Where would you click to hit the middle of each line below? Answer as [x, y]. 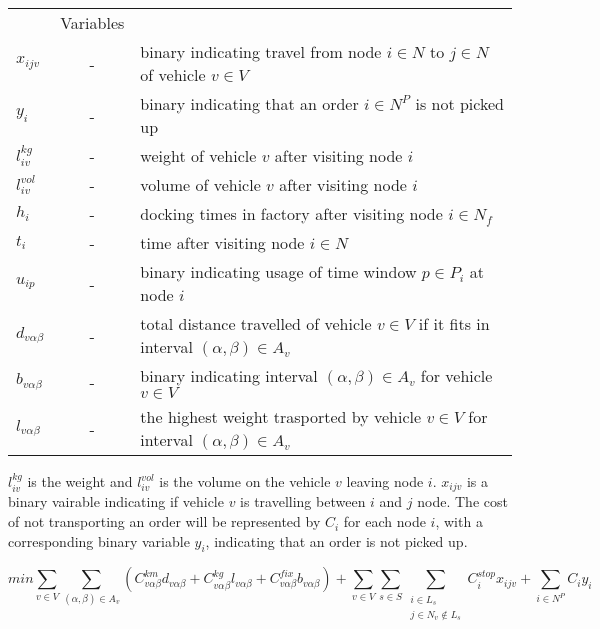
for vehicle [456, 375]
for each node [384, 521]
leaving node [385, 481]
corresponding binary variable [99, 540]
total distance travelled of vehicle [256, 323]
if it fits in [454, 323]
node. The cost [462, 501]
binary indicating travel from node [261, 51]
